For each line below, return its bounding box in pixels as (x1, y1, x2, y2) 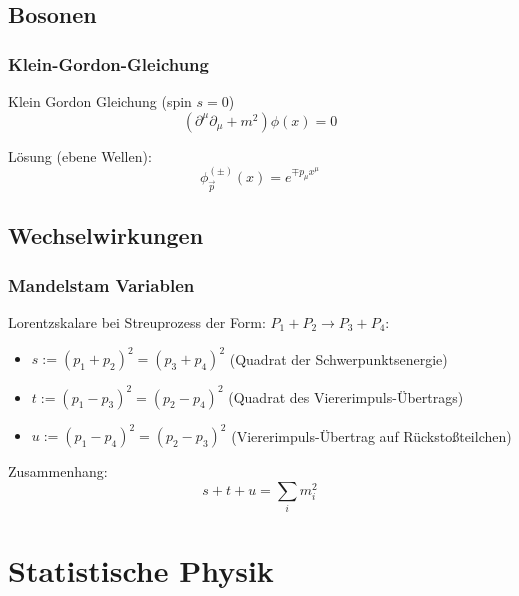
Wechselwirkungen (8, 220, 204, 251)
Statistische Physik (8, 550, 274, 591)
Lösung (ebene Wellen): (8, 145, 152, 166)
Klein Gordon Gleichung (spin (8, 91, 192, 111)
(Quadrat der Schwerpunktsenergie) (229, 348, 448, 369)
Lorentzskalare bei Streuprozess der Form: (8, 311, 266, 332)
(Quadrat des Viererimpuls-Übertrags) (228, 386, 464, 407)
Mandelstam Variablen (8, 272, 195, 297)
